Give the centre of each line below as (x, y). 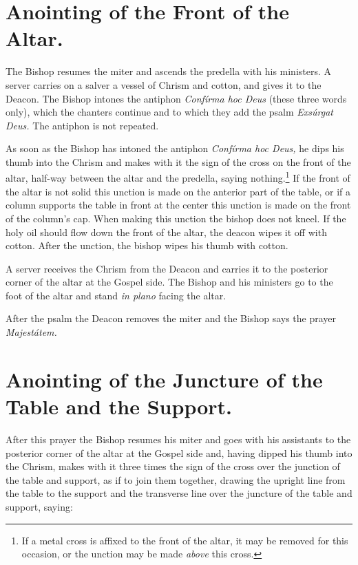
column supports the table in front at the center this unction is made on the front (178, 205)
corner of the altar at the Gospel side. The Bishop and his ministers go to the (169, 282)
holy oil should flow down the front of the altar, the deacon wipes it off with (166, 232)
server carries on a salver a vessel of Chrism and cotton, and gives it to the (164, 84)
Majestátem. (31, 332)
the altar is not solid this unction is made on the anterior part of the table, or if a (178, 191)
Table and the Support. (119, 406)
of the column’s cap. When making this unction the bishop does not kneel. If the (176, 218)
